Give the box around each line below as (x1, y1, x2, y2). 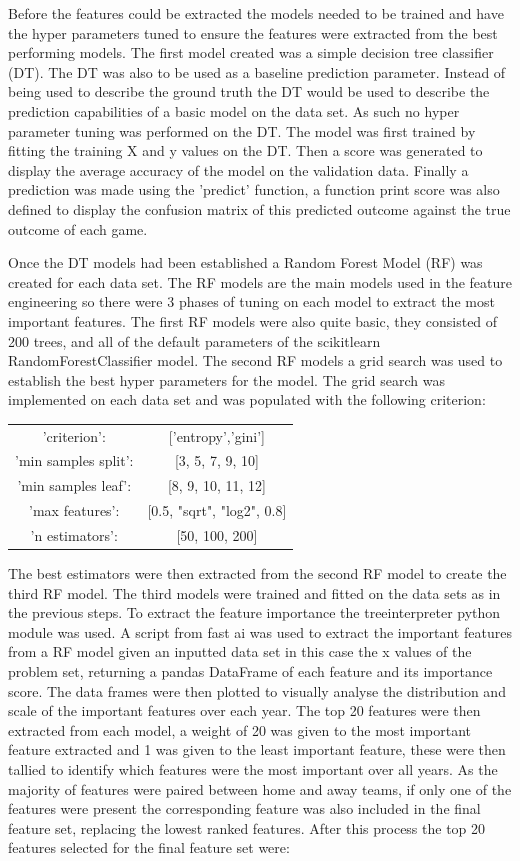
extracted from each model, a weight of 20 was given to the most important (8, 719, 471, 740)
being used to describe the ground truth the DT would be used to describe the (8, 81, 490, 102)
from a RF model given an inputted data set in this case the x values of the (8, 641, 472, 662)
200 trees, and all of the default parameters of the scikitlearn (8, 330, 381, 351)
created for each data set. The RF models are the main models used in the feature (8, 271, 513, 292)
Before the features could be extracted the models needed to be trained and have (8, 3, 504, 23)
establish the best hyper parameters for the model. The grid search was (8, 369, 445, 390)
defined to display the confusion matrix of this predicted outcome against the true (8, 198, 511, 219)
